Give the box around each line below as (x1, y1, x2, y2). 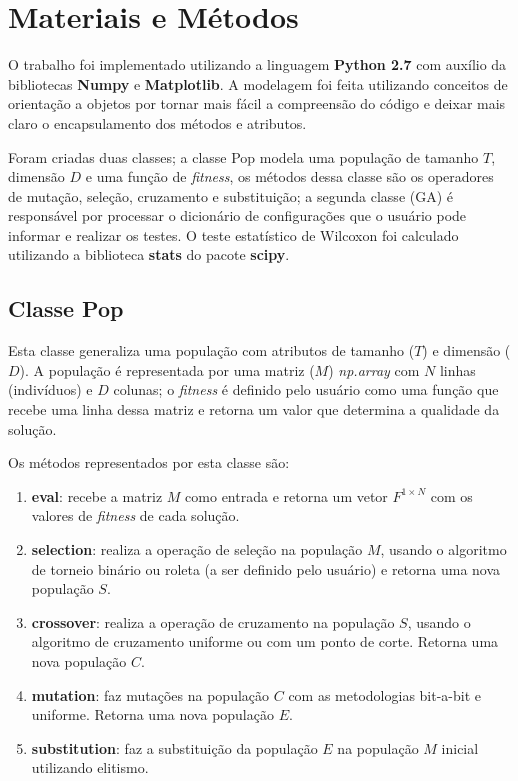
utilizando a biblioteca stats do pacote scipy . (8, 244, 290, 265)
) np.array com (328, 359, 420, 380)
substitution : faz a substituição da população (31, 737, 318, 758)
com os (430, 485, 473, 506)
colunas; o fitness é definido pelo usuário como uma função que (113, 379, 499, 400)
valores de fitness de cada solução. (31, 505, 240, 526)
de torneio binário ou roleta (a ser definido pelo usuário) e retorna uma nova (31, 558, 501, 579)
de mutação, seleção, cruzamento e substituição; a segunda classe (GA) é (8, 185, 454, 206)
